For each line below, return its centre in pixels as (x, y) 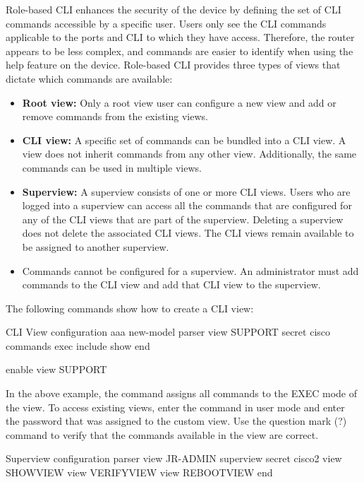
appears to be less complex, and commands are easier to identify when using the (180, 51)
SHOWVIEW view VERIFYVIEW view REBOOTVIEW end (139, 472)
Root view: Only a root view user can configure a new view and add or (179, 102)
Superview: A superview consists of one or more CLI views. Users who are (186, 191)
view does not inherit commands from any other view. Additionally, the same (189, 154)
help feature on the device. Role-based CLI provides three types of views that (173, 65)
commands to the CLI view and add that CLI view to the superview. (171, 284)
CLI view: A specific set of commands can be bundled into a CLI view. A (184, 140)
